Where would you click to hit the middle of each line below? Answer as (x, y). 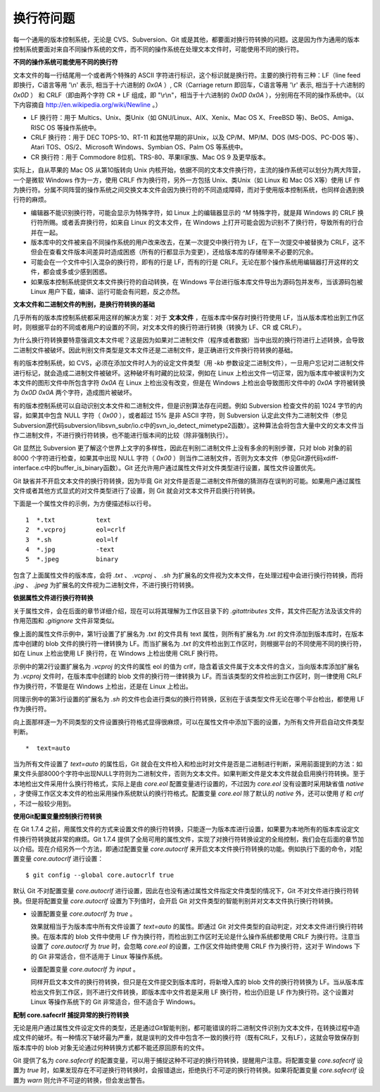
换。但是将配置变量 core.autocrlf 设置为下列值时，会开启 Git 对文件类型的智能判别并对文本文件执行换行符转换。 (175, 901)
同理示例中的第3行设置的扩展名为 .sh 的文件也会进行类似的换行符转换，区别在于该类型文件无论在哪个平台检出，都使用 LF (189, 699)
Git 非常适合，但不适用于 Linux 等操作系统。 (102, 956)
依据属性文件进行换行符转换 (53, 598)
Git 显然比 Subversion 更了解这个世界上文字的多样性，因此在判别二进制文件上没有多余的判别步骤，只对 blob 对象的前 (183, 448)
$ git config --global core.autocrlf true (100, 875)
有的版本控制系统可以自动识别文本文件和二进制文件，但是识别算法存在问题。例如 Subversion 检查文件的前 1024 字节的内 (188, 405)
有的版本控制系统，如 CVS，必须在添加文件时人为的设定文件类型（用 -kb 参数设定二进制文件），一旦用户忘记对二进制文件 (189, 363)
